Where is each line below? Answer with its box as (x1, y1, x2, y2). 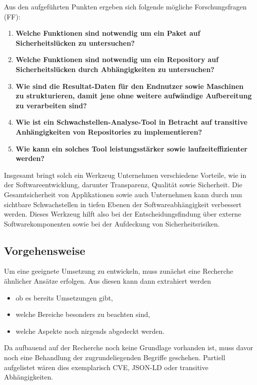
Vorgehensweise (4, 242, 85, 258)
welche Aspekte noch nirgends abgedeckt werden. (15, 325, 165, 336)
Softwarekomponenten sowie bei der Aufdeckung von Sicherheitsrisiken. (4, 218, 220, 229)
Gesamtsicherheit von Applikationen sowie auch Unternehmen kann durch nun (4, 189, 242, 199)
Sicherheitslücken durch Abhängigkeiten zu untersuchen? (15, 64, 214, 74)
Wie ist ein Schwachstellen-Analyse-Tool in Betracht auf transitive (15, 117, 248, 127)
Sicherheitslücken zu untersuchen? (15, 37, 135, 48)
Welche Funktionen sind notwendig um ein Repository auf (15, 54, 219, 65)
